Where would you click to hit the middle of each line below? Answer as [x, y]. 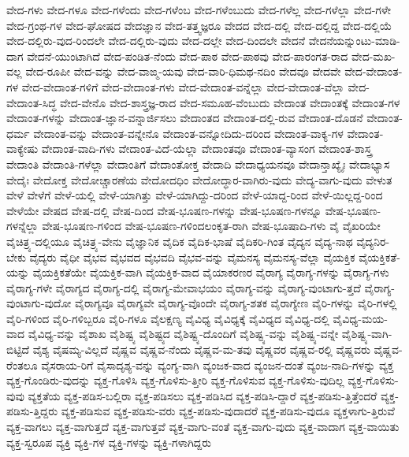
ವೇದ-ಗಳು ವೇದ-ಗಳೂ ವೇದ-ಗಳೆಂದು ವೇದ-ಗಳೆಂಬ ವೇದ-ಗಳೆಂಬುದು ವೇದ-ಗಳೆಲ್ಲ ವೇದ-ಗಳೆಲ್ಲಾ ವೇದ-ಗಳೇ [199, 9]
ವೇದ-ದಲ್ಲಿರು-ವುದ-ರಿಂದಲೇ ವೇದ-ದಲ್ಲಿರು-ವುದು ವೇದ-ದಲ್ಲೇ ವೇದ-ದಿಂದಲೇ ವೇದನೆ [156, 41]
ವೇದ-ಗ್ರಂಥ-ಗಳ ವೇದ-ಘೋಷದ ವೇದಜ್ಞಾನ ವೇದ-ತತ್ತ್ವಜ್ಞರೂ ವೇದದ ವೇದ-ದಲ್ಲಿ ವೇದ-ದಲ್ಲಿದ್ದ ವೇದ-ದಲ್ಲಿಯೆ [199, 25]
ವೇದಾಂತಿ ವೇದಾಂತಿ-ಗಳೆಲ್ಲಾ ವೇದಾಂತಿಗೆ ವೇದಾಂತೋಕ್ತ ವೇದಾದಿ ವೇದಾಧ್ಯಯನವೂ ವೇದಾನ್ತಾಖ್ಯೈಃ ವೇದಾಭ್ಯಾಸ [198, 163]
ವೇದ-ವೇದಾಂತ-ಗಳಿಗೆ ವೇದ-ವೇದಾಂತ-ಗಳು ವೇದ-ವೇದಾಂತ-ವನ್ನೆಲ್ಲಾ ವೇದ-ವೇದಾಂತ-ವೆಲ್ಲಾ [183, 86]
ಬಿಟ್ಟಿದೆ [18, 349]
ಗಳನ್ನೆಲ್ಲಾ [22, 226]
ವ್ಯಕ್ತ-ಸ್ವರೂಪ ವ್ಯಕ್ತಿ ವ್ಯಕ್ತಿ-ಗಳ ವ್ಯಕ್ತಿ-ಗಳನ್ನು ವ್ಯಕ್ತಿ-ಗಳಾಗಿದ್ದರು [109, 442]
